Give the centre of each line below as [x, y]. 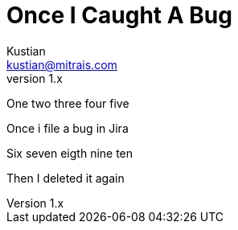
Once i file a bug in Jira [68, 128]
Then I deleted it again [66, 178]
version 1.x [35, 78]
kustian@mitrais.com [62, 64]
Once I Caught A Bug [119, 15]
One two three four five [68, 103]
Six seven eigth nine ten [70, 153]
